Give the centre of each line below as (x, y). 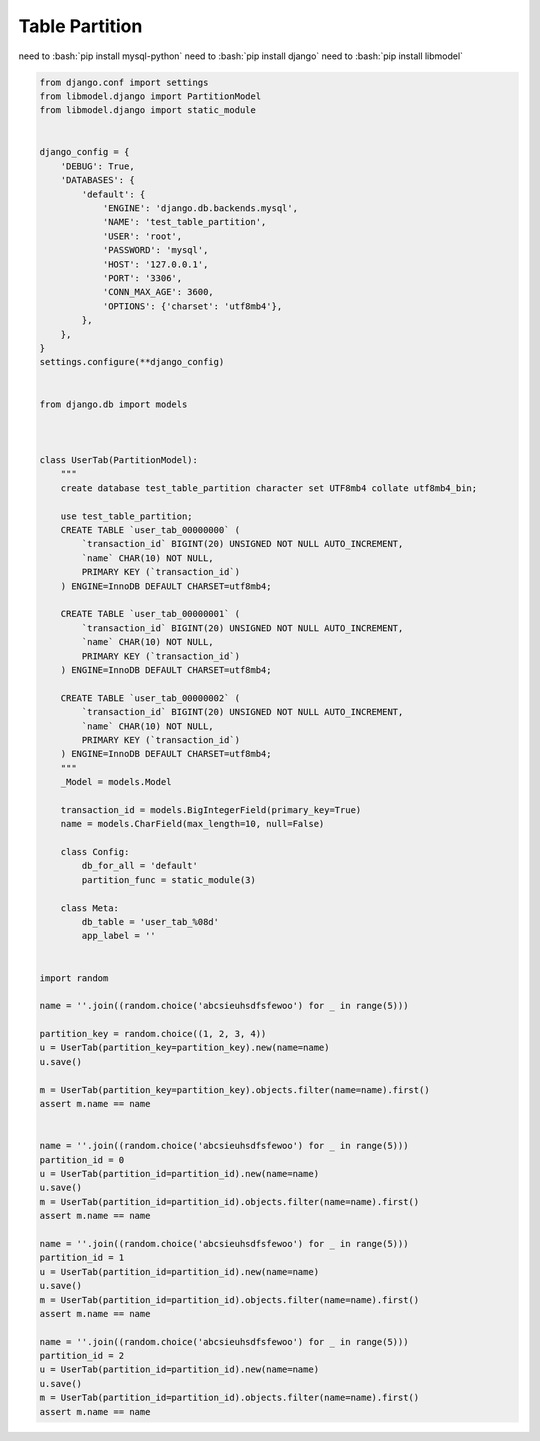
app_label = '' (119, 936)
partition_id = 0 (82, 1159)
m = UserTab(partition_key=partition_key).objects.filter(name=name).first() (234, 1089)
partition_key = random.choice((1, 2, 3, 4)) (153, 1034)
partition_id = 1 (82, 1258)
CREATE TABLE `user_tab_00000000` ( (150, 530)
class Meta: (90, 908)
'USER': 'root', (142, 236)
